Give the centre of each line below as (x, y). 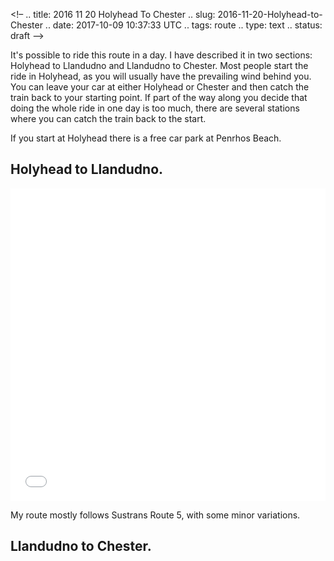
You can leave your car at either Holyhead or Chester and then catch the (160, 87)
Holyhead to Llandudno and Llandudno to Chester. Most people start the (159, 65)
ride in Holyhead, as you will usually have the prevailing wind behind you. (161, 76)
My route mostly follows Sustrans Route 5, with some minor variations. (155, 515)
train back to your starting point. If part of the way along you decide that (159, 97)
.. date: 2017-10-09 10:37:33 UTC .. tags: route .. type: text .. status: (183, 25)
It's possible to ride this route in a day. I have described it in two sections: (161, 55)
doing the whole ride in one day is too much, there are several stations (155, 108)
